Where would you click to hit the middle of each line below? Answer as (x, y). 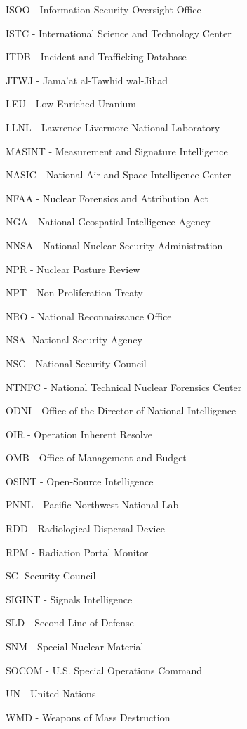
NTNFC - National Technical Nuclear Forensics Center (124, 387)
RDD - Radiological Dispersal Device (85, 528)
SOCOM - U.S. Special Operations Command (104, 670)
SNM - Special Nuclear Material (75, 646)
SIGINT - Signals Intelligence (69, 599)
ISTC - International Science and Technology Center (119, 33)
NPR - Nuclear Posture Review (73, 269)
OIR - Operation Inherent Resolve (79, 434)
